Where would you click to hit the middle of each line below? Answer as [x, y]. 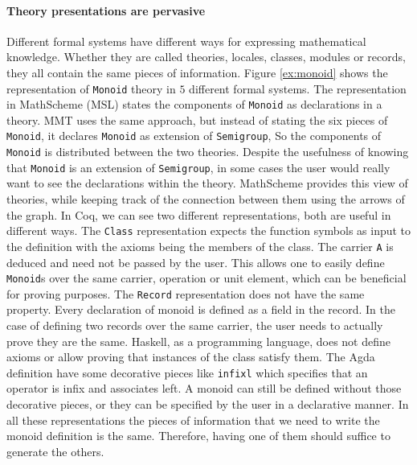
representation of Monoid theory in [91, 88]
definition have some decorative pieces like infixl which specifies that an [187, 372]
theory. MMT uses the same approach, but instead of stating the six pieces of [197, 119]
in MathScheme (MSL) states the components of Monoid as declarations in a [194, 104]
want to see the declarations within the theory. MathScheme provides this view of [207, 183]
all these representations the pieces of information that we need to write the [193, 420]
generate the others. [55, 451]
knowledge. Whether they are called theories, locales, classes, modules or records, [206, 57]
